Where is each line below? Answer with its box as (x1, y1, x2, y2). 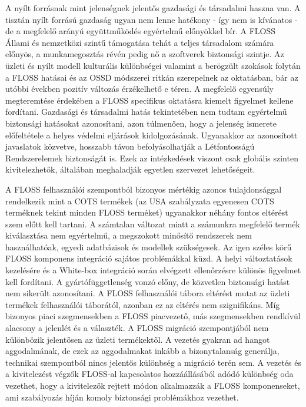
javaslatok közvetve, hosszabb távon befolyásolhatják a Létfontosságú (5, 140, 255, 153)
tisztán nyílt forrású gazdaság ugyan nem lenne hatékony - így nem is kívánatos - (5, 13, 298, 25)
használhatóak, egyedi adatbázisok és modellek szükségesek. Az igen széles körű (5, 240, 292, 253)
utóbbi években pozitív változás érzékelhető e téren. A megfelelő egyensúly (5, 82, 274, 95)
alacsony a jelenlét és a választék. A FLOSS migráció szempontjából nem (5, 322, 269, 334)
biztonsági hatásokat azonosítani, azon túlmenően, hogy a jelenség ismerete (5, 117, 277, 129)
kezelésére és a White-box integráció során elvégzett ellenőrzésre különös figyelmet (5, 264, 301, 276)
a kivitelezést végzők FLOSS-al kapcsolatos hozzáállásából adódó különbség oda (5, 368, 294, 380)
